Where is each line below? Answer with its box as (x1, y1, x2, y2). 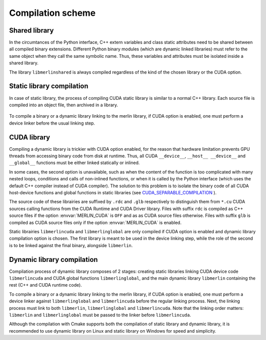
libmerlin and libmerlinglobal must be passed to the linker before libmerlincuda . (9, 312, 192, 318)
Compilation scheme (9, 7, 96, 18)
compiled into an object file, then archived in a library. (9, 102, 118, 108)
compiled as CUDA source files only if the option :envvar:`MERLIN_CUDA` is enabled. (9, 219, 182, 225)
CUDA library (9, 133, 50, 141)
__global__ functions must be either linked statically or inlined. (9, 160, 140, 166)
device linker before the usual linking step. (9, 120, 96, 126)
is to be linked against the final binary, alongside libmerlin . (9, 242, 133, 248)
